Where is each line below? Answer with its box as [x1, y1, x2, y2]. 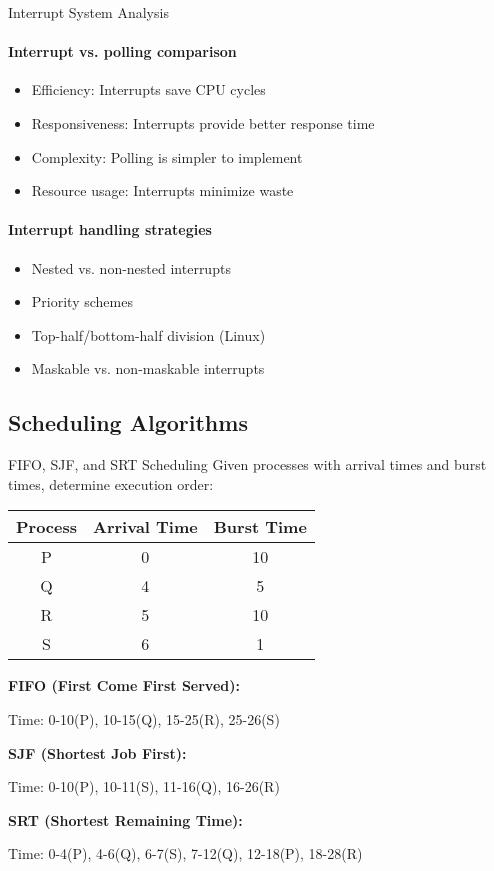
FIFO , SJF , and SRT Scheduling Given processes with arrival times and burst [8, 454, 487, 475]
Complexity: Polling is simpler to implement [31, 146, 303, 167]
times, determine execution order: [8, 473, 214, 494]
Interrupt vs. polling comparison [8, 41, 237, 62]
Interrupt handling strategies [8, 219, 212, 240]
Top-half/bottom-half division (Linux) [31, 324, 266, 345]
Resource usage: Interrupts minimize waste [31, 180, 294, 201]
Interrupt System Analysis [8, 2, 169, 22]
